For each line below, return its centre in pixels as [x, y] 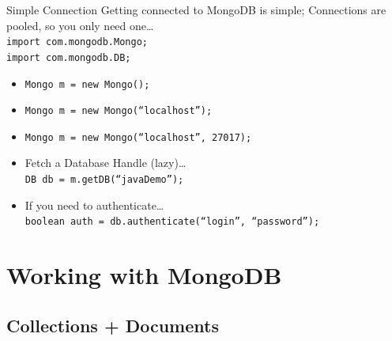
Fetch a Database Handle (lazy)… [106, 163]
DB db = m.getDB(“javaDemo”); [104, 180]
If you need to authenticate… [94, 205]
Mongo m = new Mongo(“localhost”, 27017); [138, 137]
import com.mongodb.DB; [69, 57]
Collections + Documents [113, 325]
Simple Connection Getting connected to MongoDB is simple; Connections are [196, 9]
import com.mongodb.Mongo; [77, 42]
